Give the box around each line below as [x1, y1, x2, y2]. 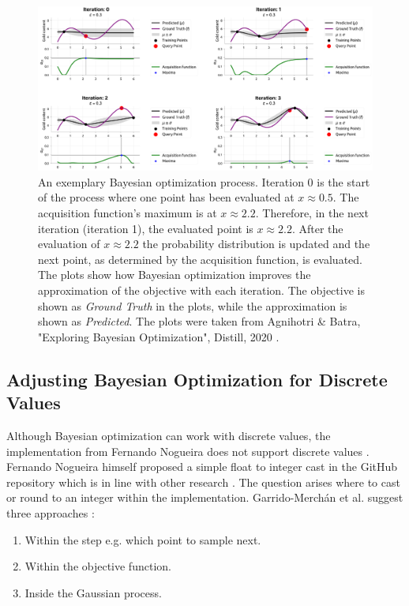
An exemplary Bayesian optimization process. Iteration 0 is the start [38, 173, 370, 190]
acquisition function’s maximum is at [38, 205, 217, 221]
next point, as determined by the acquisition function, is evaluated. [38, 250, 362, 267]
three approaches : [6, 504, 95, 521]
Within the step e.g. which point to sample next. [24, 531, 261, 548]
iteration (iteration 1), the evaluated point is [38, 220, 253, 236]
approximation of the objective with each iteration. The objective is [38, 282, 365, 299]
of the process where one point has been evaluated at [38, 189, 295, 205]
